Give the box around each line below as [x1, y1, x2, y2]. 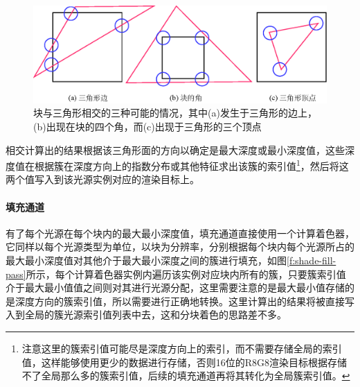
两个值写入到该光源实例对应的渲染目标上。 [6, 172, 199, 187]
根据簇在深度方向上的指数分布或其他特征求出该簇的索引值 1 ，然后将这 [34, 157, 349, 173]
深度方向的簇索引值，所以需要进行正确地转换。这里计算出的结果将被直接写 [15, 293, 354, 308]
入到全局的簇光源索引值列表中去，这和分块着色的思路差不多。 [6, 307, 287, 322]
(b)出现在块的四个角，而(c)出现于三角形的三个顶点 [33, 119, 262, 133]
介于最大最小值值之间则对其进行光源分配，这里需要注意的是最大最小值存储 [6, 280, 345, 295]
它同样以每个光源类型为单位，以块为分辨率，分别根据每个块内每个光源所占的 [6, 239, 354, 254]
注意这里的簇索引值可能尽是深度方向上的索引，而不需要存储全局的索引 [21, 341, 342, 355]
